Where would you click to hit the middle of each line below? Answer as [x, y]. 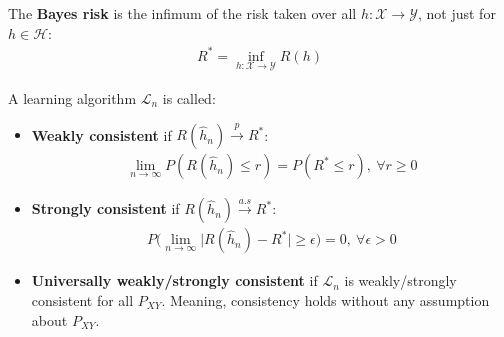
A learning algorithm [72, 97]
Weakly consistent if [101, 134]
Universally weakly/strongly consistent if [174, 280]
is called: [189, 97]
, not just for [456, 13]
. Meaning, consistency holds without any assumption [325, 299]
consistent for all [82, 299]
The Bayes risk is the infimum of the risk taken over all [182, 13]
